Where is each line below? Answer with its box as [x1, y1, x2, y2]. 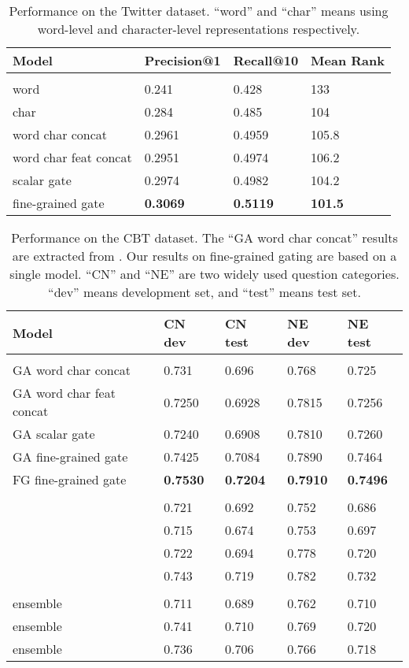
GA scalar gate [13, 425, 95, 443]
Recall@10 [233, 51, 299, 69]
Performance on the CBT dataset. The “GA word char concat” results [11, 228, 398, 247]
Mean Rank [311, 51, 385, 69]
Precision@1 [144, 51, 221, 69]
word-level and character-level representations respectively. [37, 20, 360, 38]
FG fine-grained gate [13, 470, 127, 488]
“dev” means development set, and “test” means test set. [48, 283, 361, 301]
